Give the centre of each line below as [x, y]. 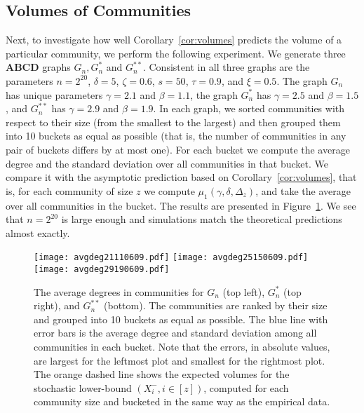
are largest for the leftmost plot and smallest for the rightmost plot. [180, 360]
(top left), [244, 291]
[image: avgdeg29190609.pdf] [102, 269]
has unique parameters [54, 94]
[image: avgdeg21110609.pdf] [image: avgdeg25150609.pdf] [171, 258]
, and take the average [303, 190]
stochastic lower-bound [83, 387]
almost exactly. [38, 232]
